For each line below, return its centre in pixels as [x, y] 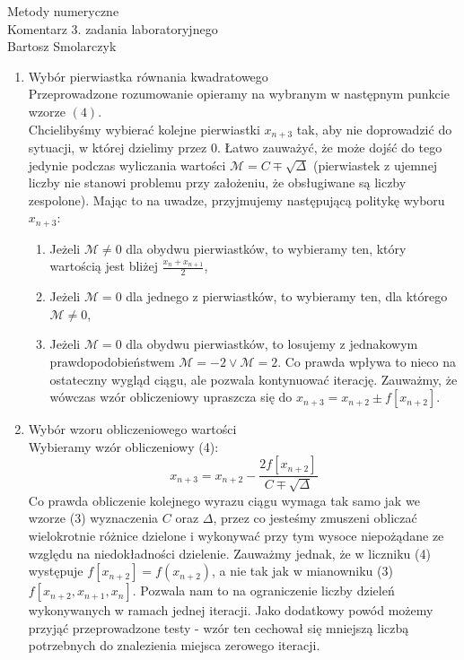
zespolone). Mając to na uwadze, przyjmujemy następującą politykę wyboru [236, 200]
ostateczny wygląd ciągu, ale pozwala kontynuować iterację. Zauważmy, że [254, 379]
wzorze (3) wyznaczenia [93, 518]
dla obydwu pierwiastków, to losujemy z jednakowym [272, 344]
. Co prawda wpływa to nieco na [367, 362]
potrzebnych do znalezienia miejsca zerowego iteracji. [174, 645]
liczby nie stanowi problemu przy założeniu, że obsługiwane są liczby [217, 182]
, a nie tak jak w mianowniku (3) [302, 571]
